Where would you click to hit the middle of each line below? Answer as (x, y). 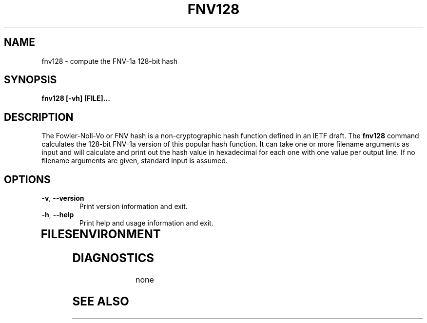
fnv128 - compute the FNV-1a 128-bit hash (110, 61)
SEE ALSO (101, 301)
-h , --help (58, 215)
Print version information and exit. (133, 207)
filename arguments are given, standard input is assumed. (135, 161)
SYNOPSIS (30, 80)
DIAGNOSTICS (113, 258)
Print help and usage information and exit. (146, 223)
